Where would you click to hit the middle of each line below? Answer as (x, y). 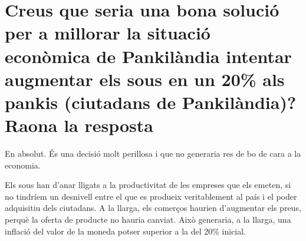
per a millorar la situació (108, 33)
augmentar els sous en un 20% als (145, 79)
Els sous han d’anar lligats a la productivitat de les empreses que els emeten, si (148, 185)
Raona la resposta (79, 125)
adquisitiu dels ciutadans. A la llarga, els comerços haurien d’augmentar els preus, (153, 208)
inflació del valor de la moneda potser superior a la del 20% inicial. (126, 231)
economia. (23, 165)
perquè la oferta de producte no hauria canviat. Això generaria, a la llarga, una (148, 219)
